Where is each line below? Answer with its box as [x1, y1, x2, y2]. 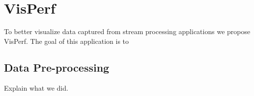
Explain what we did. [4, 82, 68, 93]
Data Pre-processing [4, 59, 110, 75]
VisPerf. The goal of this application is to [4, 36, 129, 46]
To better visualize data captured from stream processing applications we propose [4, 26, 251, 37]
